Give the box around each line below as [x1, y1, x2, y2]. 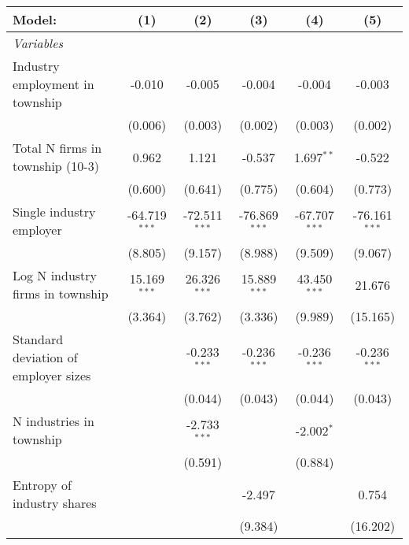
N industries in [13, 412, 94, 430]
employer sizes [13, 366, 91, 384]
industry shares [13, 494, 97, 512]
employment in [13, 75, 94, 93]
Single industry [13, 202, 96, 221]
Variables [13, 34, 64, 52]
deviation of [13, 348, 78, 366]
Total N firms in [13, 139, 102, 157]
